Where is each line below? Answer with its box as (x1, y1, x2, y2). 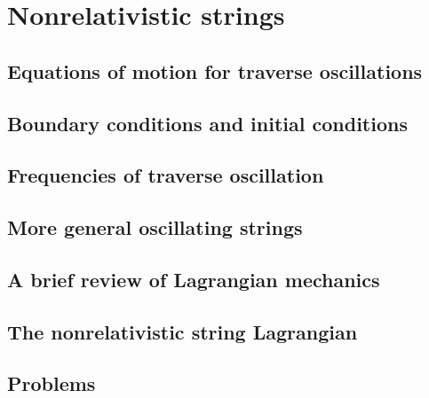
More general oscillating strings (7, 214, 303, 241)
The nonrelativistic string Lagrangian (7, 317, 358, 345)
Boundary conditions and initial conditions (7, 109, 408, 137)
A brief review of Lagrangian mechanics (7, 265, 380, 293)
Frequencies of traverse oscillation (7, 161, 324, 189)
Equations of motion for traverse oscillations (7, 57, 423, 84)
